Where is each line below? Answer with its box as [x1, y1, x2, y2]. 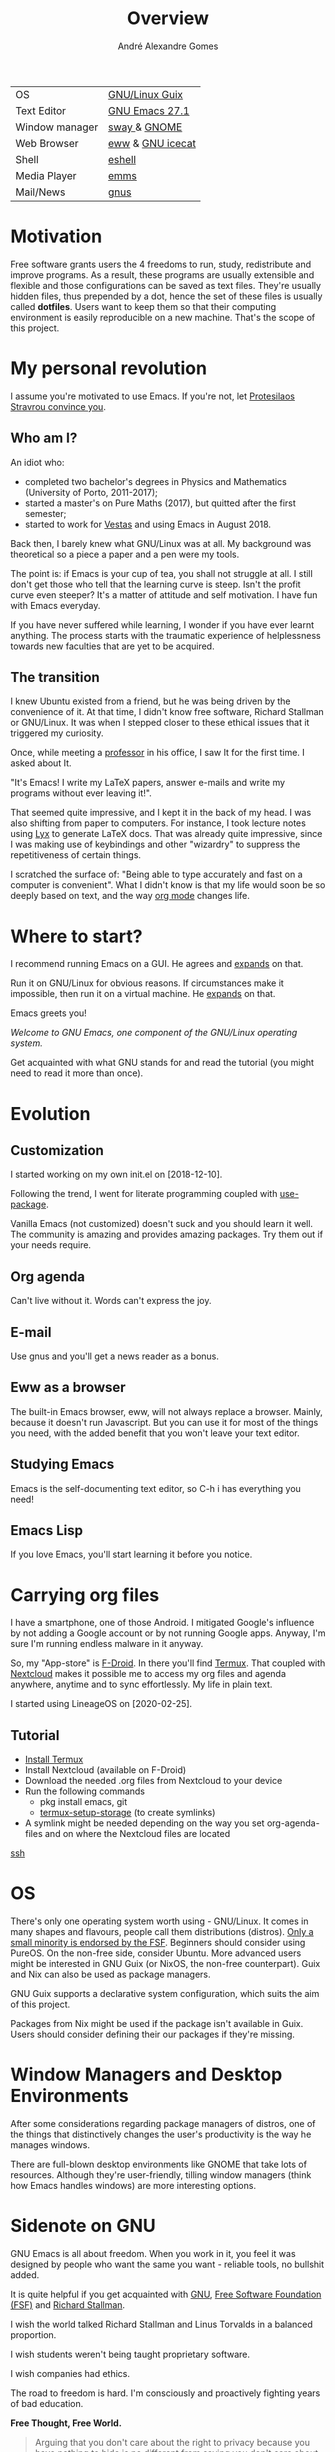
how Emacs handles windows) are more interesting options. [10, 2180, 257, 2192]
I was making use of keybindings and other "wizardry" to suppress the [10, 838, 301, 851]
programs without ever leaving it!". [10, 787, 152, 799]
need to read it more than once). [10, 1067, 144, 1079]
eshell [108, 152, 137, 166]
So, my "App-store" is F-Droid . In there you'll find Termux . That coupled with [10, 1657, 326, 1669]
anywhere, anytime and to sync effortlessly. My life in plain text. [10, 1678, 273, 1691]
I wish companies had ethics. [10, 2368, 131, 2379]
